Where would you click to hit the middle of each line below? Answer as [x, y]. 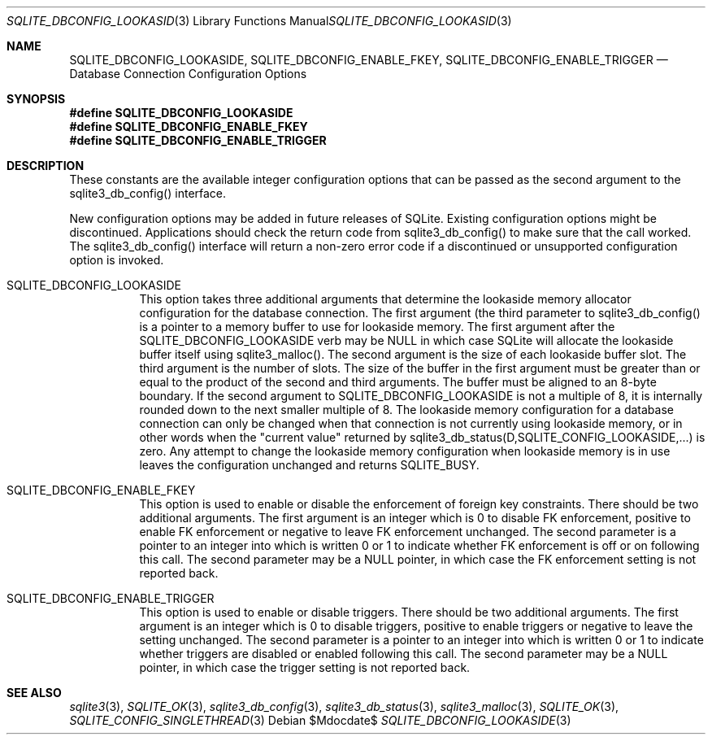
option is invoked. [117, 260]
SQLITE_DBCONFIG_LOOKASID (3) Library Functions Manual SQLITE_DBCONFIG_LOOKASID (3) [259, 21]
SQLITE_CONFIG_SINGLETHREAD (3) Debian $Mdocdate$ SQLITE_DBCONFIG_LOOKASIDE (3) [320, 720]
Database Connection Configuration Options [188, 74]
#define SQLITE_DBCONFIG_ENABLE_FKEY [189, 126]
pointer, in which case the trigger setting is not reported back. [305, 667]
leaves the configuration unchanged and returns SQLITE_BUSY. [309, 465]
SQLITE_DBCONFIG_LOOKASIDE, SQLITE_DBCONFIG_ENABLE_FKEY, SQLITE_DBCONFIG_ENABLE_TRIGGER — [369, 60]
